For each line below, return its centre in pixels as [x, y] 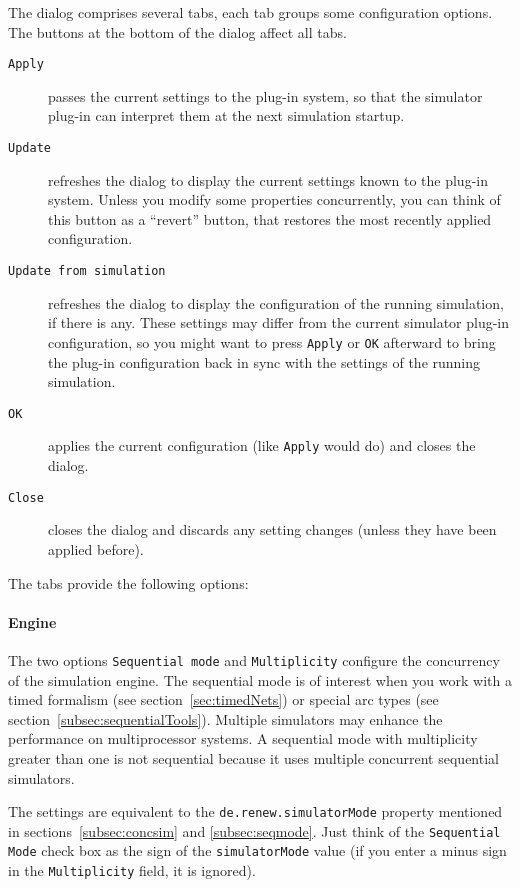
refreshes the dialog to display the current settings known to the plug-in [268, 179]
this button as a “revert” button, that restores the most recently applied [270, 218]
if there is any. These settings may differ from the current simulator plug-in [279, 322]
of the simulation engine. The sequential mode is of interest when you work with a [260, 679]
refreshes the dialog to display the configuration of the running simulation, [276, 302]
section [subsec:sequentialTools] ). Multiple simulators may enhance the [225, 718]
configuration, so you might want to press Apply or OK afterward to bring [272, 341]
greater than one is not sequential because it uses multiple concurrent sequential [253, 757]
